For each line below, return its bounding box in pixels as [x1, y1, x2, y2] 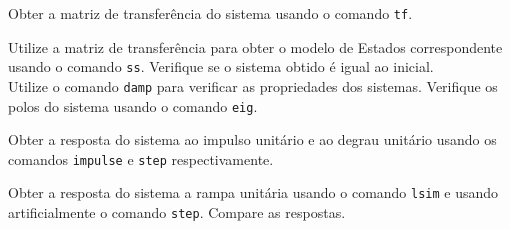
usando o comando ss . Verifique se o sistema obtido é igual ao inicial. [8, 56, 434, 77]
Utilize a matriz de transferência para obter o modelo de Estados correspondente [8, 36, 503, 57]
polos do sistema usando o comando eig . [8, 95, 258, 116]
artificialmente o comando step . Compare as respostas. [8, 202, 346, 223]
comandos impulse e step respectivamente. [8, 148, 274, 169]
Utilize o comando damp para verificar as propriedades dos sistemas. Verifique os [8, 75, 498, 96]
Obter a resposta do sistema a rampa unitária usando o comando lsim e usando [8, 182, 499, 203]
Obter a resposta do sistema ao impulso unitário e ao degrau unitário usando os [8, 129, 497, 150]
